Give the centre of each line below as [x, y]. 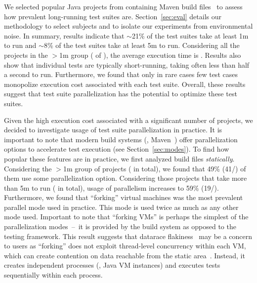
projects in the [26, 55]
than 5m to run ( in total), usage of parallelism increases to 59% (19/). [111, 187]
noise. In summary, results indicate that [64, 35]
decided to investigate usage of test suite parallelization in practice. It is [113, 130]
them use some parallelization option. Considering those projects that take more [126, 178]
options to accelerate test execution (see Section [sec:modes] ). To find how [117, 149]
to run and [20, 45]
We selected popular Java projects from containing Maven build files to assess [123, 6]
